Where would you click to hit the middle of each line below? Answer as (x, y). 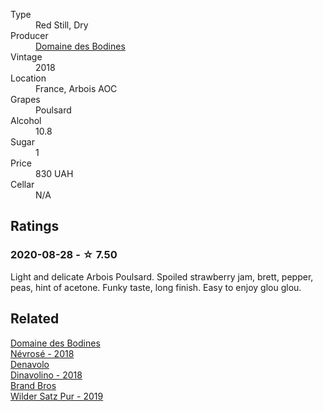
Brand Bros (33, 385)
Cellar (22, 184)
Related (35, 319)
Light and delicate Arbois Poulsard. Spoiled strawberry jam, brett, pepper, (162, 276)
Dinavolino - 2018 (46, 375)
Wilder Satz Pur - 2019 (57, 396)
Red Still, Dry (62, 25)
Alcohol (26, 120)
